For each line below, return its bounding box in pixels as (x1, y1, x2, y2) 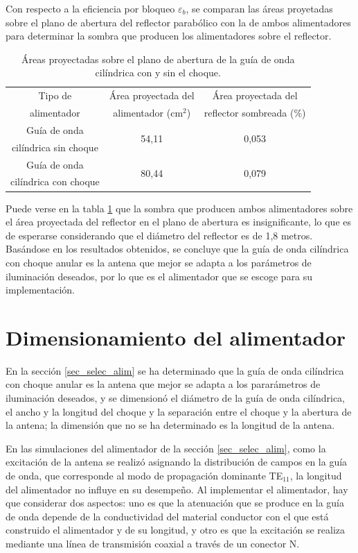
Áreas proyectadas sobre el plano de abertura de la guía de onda (21, 51, 295, 66)
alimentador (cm (113, 105, 184, 120)
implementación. (6, 282, 75, 297)
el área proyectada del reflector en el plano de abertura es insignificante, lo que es (6, 214, 351, 229)
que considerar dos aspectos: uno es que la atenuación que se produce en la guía (6, 495, 344, 510)
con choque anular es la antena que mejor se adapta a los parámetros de (6, 255, 312, 269)
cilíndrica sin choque (11, 139, 98, 154)
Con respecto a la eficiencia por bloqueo (6, 1, 175, 15)
